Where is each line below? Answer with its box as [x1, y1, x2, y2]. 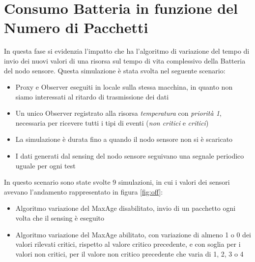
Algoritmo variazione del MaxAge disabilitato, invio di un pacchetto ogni [15, 203, 236, 213]
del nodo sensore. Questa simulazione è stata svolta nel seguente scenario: [4, 65, 226, 75]
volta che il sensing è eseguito [15, 213, 105, 223]
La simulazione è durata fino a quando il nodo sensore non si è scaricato [15, 134, 233, 144]
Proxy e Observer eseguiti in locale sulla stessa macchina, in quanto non [15, 82, 233, 92]
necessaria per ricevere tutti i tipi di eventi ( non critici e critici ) [15, 117, 209, 128]
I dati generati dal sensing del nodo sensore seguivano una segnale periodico [15, 151, 244, 161]
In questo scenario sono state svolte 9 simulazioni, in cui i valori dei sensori [4, 177, 230, 187]
